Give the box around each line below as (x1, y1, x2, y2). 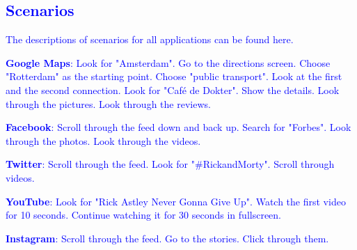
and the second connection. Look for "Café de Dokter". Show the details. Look (6, 82, 340, 97)
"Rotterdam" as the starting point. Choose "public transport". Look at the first (6, 69, 342, 84)
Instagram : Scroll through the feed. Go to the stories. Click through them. (6, 231, 329, 245)
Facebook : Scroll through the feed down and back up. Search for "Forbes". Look (6, 120, 351, 134)
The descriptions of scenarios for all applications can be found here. (6, 32, 294, 47)
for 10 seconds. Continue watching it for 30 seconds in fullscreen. (6, 208, 281, 222)
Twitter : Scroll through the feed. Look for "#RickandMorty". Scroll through (6, 157, 335, 171)
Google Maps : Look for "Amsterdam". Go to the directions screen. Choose (6, 55, 331, 70)
